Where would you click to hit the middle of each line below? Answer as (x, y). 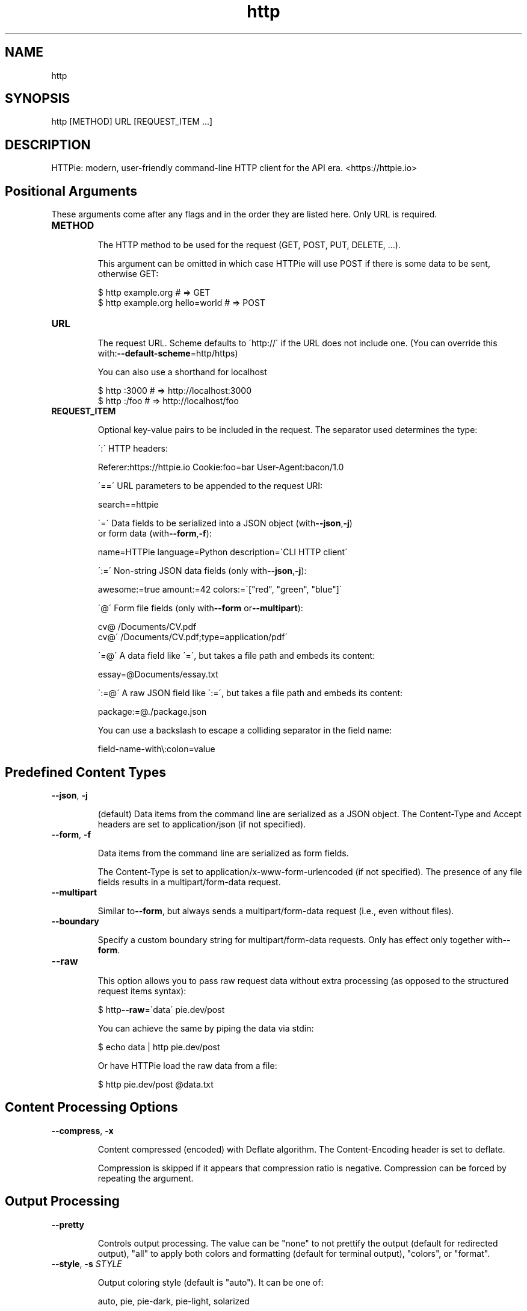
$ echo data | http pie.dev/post (159, 1047)
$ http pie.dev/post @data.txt (156, 1084)
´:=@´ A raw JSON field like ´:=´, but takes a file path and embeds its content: (250, 693)
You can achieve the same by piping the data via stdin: (206, 1028)
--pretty (68, 1224)
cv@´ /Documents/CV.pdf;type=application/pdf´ (193, 637)
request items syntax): (142, 991)
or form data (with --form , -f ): (155, 534)
